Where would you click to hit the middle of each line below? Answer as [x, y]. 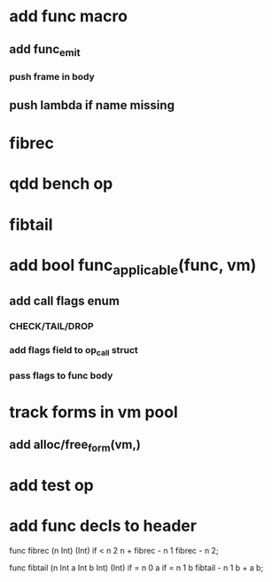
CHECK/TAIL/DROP [52, 326]
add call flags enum [64, 300]
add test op [52, 485]
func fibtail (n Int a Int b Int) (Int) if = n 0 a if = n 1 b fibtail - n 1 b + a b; [136, 567]
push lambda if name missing [92, 105]
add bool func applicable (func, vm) [133, 267]
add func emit [45, 50]
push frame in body [52, 76]
